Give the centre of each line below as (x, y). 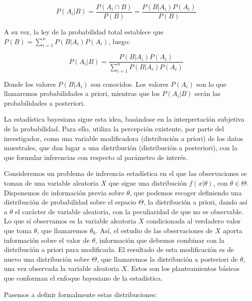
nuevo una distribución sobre (47, 259)
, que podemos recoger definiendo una (186, 192)
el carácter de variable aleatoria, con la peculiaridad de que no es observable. (129, 211)
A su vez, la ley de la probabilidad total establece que (84, 32)
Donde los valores (30, 84)
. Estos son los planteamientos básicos (183, 268)
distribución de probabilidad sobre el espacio (70, 202)
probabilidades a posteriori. (45, 103)
